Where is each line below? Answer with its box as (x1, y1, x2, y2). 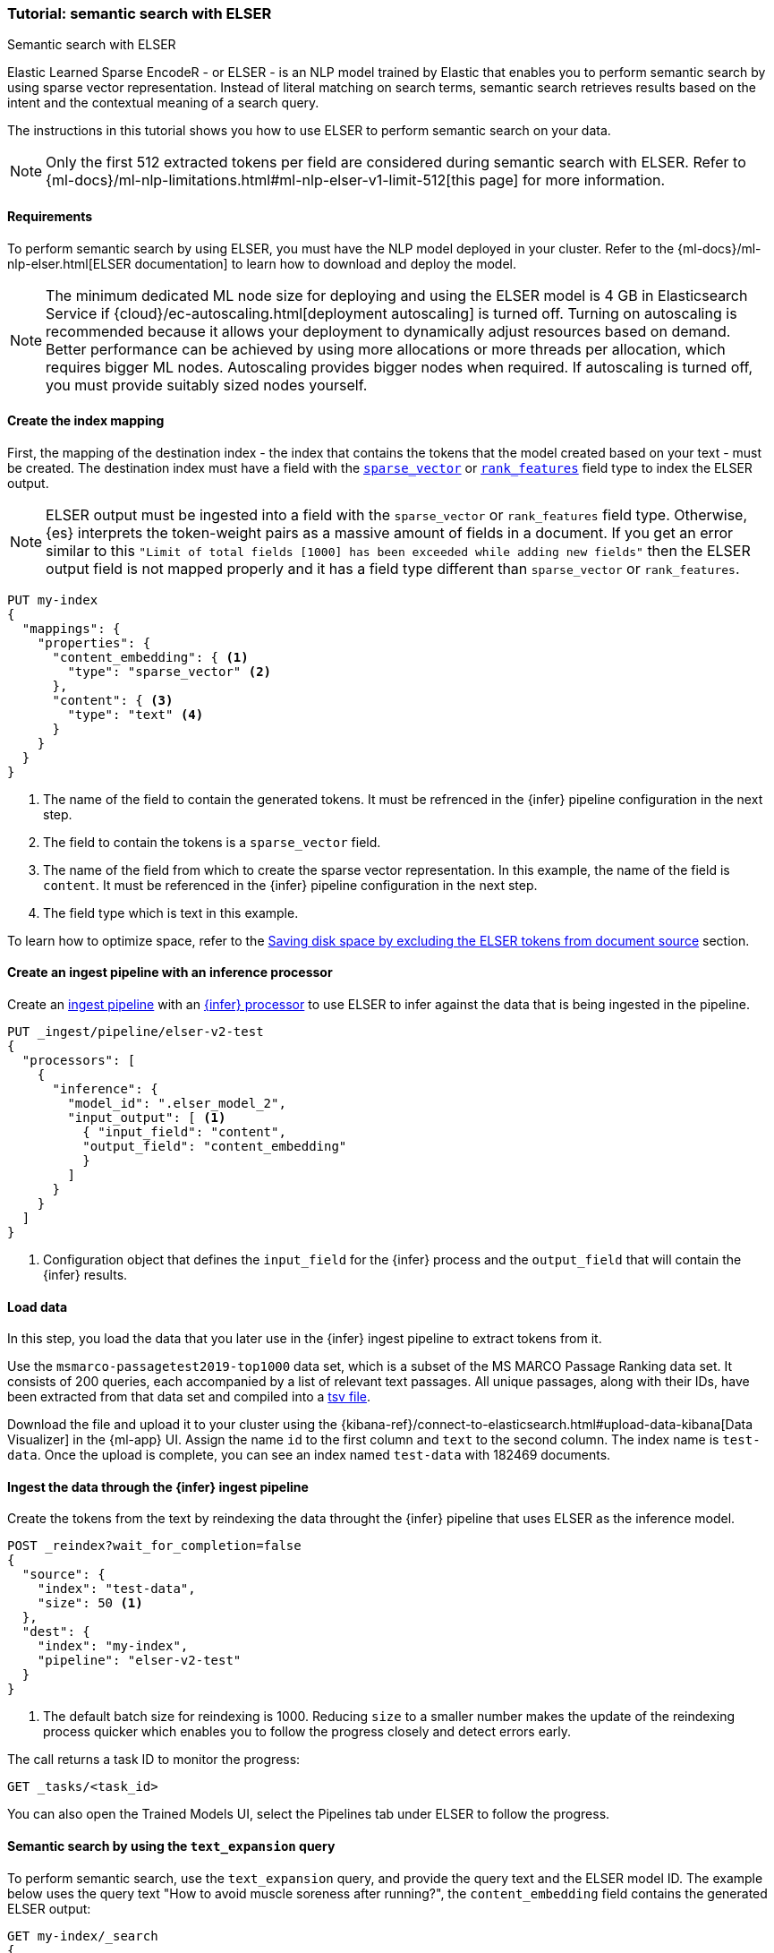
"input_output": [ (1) (67, 1110, 226, 1126)
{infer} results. (43, 1267, 128, 1283)
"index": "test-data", (37, 1581, 196, 1597)
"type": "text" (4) (67, 707, 204, 722)
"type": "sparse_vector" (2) (67, 664, 272, 679)
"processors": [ (21, 1053, 136, 1068)
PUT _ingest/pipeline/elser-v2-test (7, 1024, 264, 1040)
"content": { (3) (52, 692, 174, 707)
